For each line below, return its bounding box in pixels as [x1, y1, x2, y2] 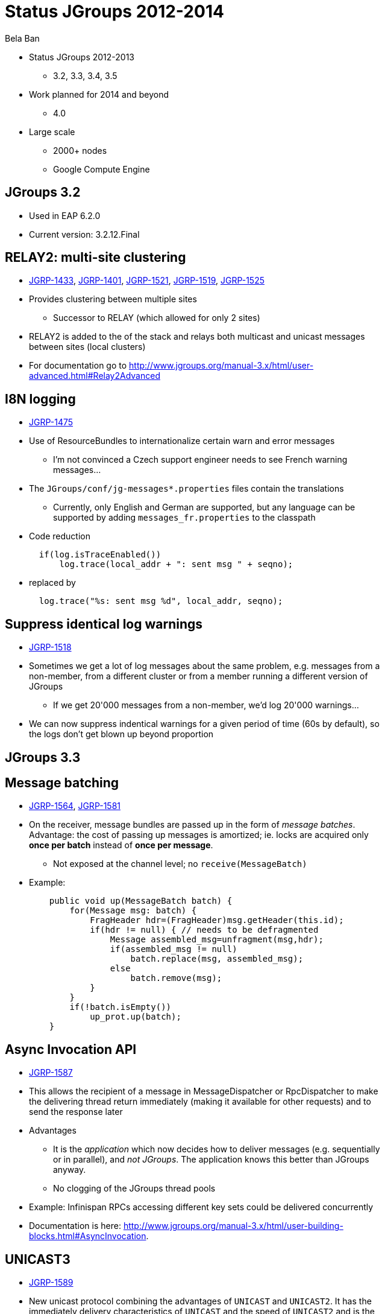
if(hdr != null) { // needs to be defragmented [90, 925, 319, 935]
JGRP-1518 [29, 642, 72, 653]
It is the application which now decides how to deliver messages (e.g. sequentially [53, 1144, 380, 1155]
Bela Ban [5, 33, 40, 43]
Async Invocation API [5, 1041, 137, 1057]
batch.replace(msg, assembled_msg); [130, 954, 304, 964]
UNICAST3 [5, 1251, 70, 1267]
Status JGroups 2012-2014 [5, 1, 224, 22]
